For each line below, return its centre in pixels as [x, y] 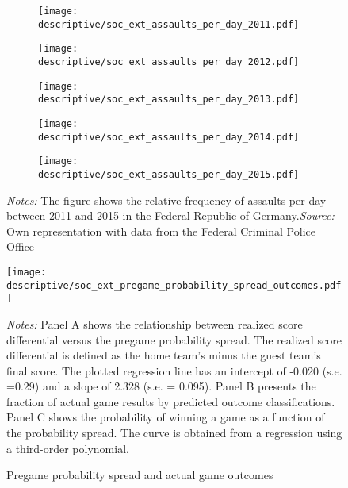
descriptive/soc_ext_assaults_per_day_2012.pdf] [169, 61]
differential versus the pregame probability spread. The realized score [174, 339]
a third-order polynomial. [68, 448]
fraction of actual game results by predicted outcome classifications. [171, 401]
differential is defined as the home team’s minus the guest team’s [164, 355]
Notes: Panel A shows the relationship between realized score [155, 323]
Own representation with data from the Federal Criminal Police [161, 231]
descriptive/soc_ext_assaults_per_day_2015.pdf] [169, 174]
